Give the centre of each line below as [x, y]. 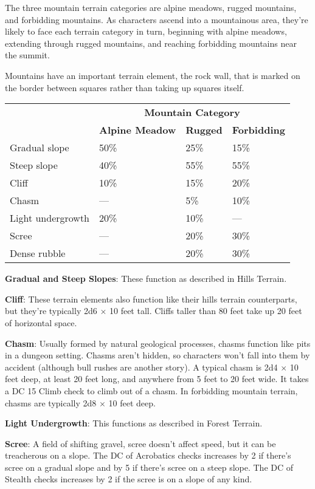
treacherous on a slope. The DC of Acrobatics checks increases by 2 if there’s [148, 455]
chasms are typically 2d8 [51, 402]
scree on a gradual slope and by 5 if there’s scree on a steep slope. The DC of [149, 467]
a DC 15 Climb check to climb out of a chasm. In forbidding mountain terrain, [151, 390]
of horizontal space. [41, 322]
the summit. [27, 55]
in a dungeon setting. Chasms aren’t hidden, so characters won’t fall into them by [157, 355]
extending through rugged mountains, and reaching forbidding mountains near [151, 43]
